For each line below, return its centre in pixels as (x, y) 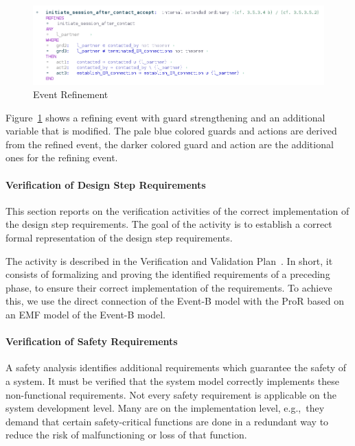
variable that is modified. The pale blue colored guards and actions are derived (171, 131)
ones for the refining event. (62, 157)
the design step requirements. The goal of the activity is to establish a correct (169, 224)
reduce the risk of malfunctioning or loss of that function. (126, 435)
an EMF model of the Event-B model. (85, 315)
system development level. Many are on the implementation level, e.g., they (165, 408)
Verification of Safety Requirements (92, 341)
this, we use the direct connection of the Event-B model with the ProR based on (175, 301)
